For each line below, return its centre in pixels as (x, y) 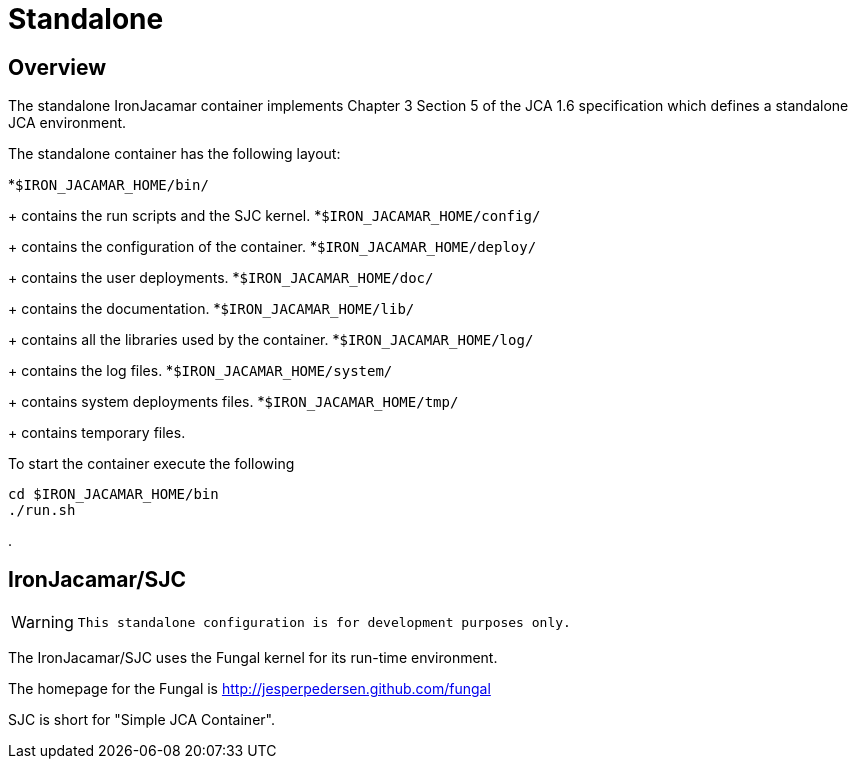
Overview (57, 67)
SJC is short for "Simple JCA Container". (141, 720)
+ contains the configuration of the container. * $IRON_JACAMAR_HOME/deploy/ (272, 247)
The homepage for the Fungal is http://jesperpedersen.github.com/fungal (249, 689)
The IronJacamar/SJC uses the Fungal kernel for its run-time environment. (253, 658)
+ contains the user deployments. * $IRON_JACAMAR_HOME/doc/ (221, 278)
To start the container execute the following (151, 464)
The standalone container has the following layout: (174, 154)
